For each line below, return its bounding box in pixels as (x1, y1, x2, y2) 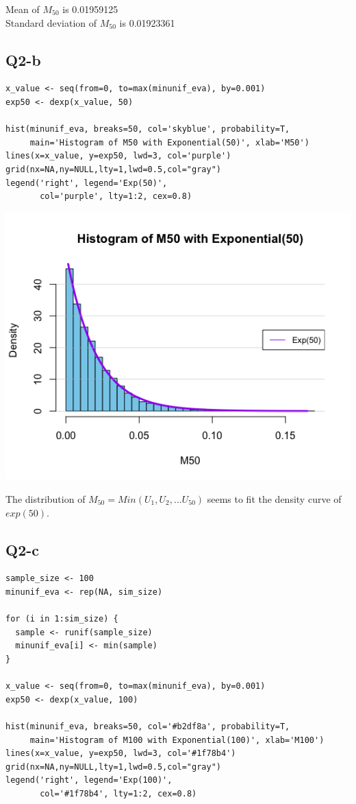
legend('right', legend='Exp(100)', (5, 775, 173, 785)
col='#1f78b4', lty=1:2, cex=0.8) (40, 788, 197, 799)
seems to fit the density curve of (207, 492, 342, 506)
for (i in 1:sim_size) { (5, 614, 118, 624)
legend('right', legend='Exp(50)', (5, 178, 168, 188)
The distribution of (5, 492, 86, 506)
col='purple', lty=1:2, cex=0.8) (40, 191, 192, 202)
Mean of (5, 2, 40, 16)
